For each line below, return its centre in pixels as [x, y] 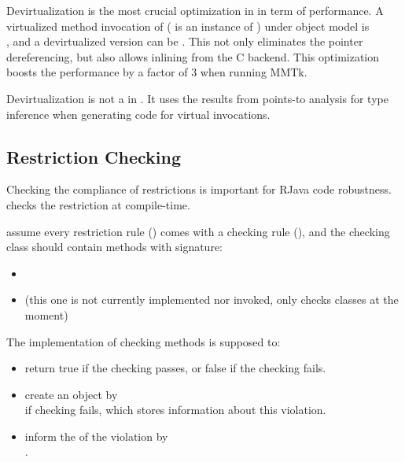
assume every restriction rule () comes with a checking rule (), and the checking [198, 231]
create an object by [71, 394]
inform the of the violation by [96, 436]
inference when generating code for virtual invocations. [138, 114]
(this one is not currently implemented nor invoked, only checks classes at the [212, 299]
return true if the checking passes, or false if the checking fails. [175, 368]
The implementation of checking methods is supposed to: [144, 341]
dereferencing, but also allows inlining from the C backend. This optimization [193, 56]
